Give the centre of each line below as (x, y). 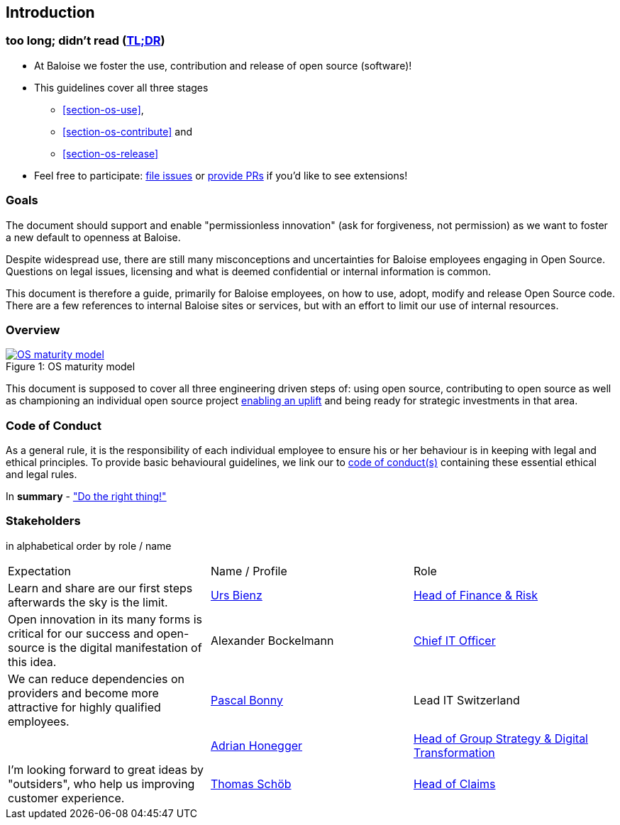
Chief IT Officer (454, 640)
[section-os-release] (111, 153)
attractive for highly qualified (84, 707)
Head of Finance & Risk (476, 595)
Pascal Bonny (247, 700)
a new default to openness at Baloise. (93, 237)
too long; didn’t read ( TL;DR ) (85, 41)
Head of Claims (454, 784)
